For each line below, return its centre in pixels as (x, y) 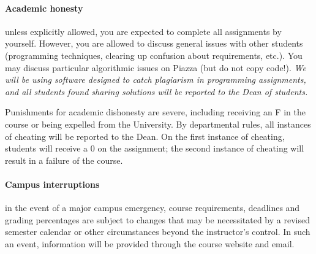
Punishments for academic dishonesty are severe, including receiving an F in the (155, 112)
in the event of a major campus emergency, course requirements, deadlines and (152, 208)
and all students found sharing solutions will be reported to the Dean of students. (156, 91)
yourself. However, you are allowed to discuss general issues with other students (154, 43)
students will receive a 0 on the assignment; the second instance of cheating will (155, 148)
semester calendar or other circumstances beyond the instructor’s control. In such (158, 232)
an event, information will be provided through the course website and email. (150, 243)
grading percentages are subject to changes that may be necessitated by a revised (157, 219)
